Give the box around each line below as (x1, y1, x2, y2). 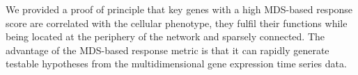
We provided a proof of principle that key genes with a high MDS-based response (6, 2, 353, 16)
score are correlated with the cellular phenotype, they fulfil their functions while (6, 15, 348, 30)
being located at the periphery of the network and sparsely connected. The (6, 29, 325, 44)
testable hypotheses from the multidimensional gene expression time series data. (6, 56, 347, 71)
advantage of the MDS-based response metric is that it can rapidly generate (6, 42, 329, 57)
